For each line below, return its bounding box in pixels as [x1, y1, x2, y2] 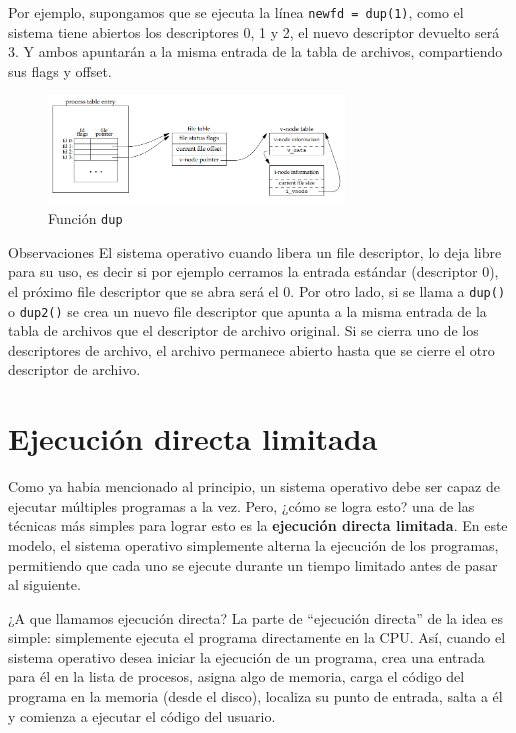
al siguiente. [8, 574, 81, 595]
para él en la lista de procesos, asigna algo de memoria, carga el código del [8, 666, 465, 687]
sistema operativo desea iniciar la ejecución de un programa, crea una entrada [8, 646, 485, 667]
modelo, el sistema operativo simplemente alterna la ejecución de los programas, [8, 534, 499, 555]
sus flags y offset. [8, 60, 112, 81]
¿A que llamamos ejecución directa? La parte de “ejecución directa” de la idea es [8, 607, 504, 628]
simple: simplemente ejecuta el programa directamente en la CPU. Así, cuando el [8, 627, 506, 648]
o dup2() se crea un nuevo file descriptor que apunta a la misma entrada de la [8, 300, 487, 321]
